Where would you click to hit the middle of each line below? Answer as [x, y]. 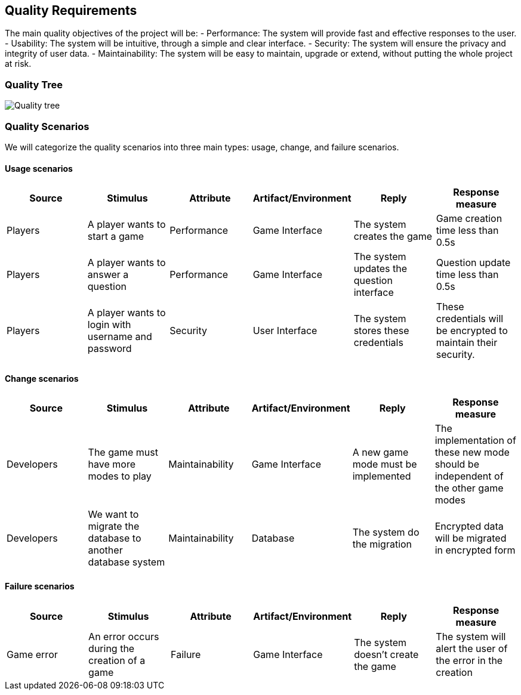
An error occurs [124, 636]
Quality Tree [34, 84]
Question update [473, 263]
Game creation [469, 219]
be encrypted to [472, 331]
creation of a [117, 660]
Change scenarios [42, 378]
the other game [469, 488]
